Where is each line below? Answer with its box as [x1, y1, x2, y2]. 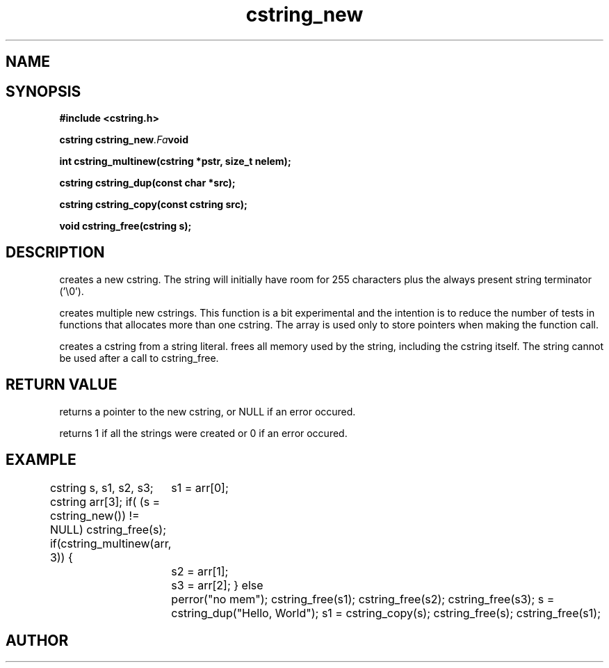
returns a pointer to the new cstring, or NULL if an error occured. [59, 405, 356, 417]
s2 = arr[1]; [171, 564, 229, 578]
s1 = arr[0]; [171, 480, 229, 495]
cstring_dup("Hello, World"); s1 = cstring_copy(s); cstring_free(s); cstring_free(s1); [171, 605, 601, 620]
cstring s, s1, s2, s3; [49, 480, 154, 495]
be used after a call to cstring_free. [59, 351, 219, 364]
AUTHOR [6, 631, 69, 649]
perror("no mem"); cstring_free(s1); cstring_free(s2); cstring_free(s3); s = [171, 591, 555, 606]
